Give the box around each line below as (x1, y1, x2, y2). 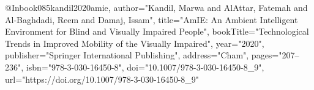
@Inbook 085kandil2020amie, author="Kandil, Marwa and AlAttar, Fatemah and (5, 1, 308, 13)
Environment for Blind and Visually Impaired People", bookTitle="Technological (5, 25, 309, 38)
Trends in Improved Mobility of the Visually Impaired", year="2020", (5, 36, 264, 49)
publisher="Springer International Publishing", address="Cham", (5, 49, 249, 61)
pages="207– (251, 49, 299, 61)
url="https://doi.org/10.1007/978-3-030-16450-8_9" (5, 72, 200, 85)
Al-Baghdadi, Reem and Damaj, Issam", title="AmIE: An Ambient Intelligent (5, 13, 298, 26)
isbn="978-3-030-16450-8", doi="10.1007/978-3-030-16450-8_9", (26, 60, 264, 73)
